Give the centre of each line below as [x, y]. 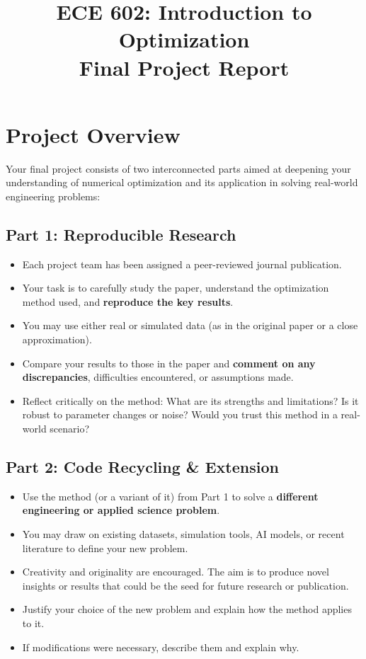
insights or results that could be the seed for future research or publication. [185, 585]
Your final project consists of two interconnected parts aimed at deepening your [178, 168]
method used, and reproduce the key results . [128, 301]
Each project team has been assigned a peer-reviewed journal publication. [182, 264]
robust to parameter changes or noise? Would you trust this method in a [180, 414]
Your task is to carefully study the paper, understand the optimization [176, 288]
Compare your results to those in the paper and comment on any [169, 363]
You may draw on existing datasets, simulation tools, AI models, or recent [183, 534]
